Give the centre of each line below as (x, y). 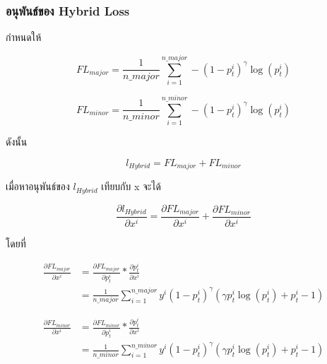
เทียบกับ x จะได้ (131, 186)
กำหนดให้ (24, 37)
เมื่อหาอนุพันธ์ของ (38, 186)
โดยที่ (16, 243)
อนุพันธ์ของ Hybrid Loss (68, 10)
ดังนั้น (17, 142)
